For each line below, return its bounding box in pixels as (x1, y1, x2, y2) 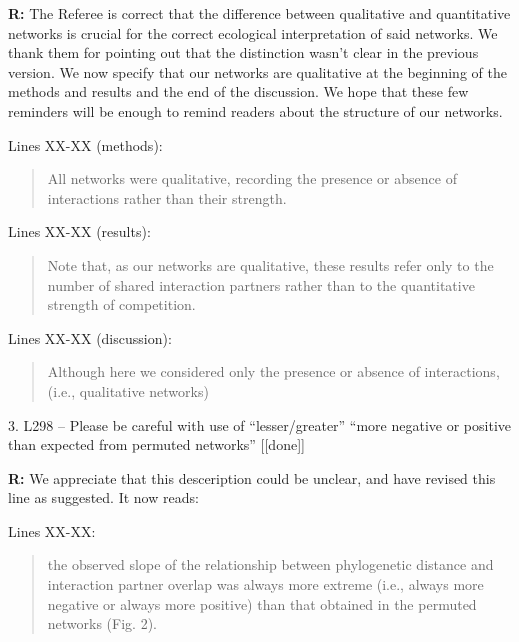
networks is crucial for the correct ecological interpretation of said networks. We (8, 22, 498, 43)
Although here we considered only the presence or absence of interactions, (47, 361, 500, 382)
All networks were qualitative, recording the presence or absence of (47, 168, 457, 189)
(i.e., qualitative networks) (47, 380, 209, 401)
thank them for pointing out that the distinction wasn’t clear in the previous (8, 42, 479, 63)
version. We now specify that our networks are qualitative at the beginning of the (8, 61, 507, 82)
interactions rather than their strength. (47, 187, 287, 208)
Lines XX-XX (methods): (8, 134, 163, 155)
